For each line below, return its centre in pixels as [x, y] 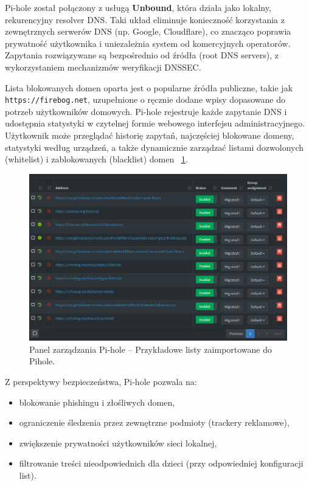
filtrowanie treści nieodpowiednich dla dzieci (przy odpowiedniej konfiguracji [161, 463]
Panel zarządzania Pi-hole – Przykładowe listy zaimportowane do [151, 349]
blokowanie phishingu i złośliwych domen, [97, 402]
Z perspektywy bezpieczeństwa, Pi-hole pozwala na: [101, 382]
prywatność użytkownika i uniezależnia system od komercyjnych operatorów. [148, 43]
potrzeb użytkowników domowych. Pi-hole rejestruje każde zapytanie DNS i [146, 111]
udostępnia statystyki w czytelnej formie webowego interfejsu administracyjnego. [155, 123]
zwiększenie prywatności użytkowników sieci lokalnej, [118, 443]
